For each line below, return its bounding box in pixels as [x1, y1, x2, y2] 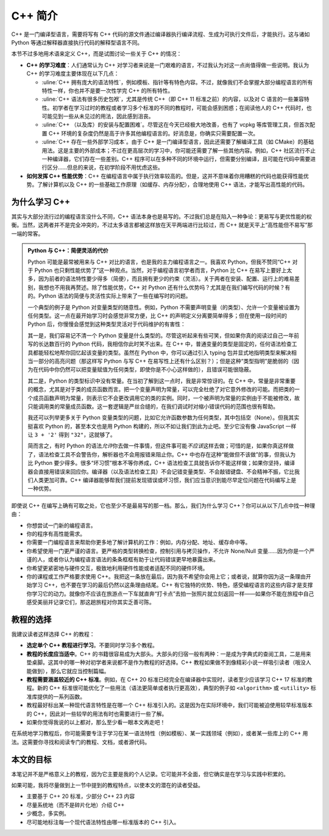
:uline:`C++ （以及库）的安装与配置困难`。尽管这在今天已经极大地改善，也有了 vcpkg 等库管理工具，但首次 [41, 121, 310, 128]
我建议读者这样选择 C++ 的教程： [11, 630, 95, 638]
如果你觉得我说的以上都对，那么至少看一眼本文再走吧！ [26, 718, 166, 726]
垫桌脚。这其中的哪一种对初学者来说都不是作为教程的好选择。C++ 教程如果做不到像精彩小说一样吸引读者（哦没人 [26, 659, 311, 666]
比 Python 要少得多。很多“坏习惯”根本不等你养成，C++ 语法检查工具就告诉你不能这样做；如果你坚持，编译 [27, 459, 295, 467]
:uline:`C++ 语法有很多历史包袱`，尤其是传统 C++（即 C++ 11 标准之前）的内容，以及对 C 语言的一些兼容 [41, 95, 305, 103]
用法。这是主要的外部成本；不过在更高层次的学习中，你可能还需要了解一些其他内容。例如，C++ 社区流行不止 [41, 146, 316, 154]
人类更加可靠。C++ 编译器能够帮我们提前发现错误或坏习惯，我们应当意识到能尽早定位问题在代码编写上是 [32, 477, 297, 484]
